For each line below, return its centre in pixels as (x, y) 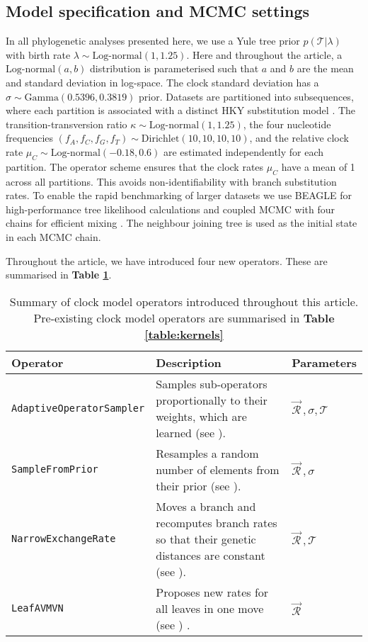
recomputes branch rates (217, 522)
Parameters (324, 362)
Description (189, 362)
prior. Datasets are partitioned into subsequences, (246, 96)
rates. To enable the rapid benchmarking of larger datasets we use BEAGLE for (179, 195)
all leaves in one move (210, 608)
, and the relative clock (299, 138)
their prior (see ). (199, 485)
